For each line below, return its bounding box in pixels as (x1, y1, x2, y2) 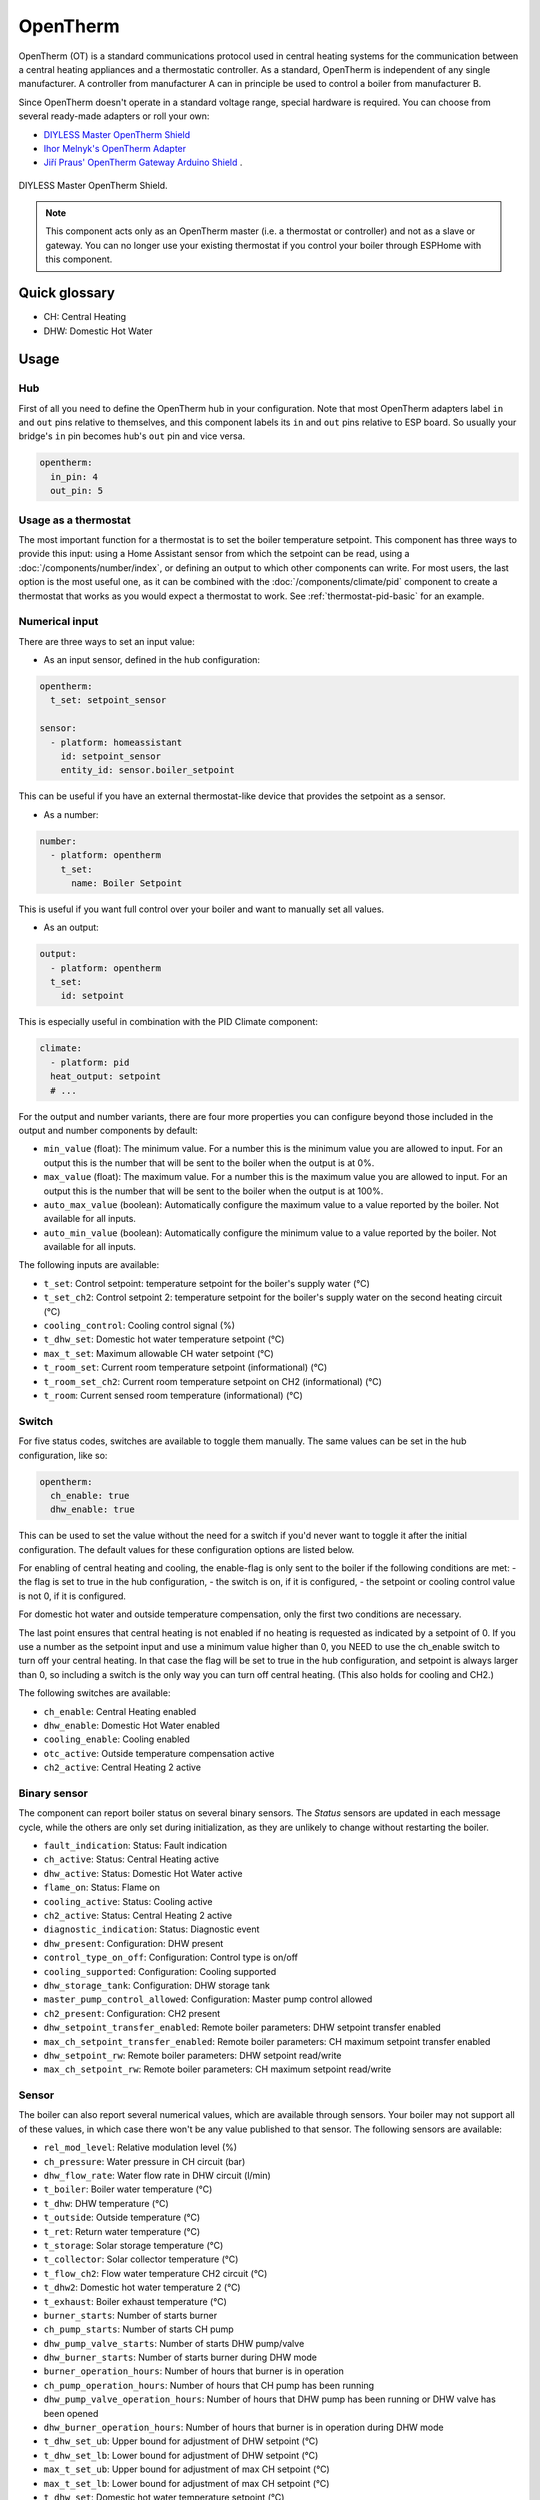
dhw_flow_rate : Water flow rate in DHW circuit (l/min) (43, 2170, 272, 2182)
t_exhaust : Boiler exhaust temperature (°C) (43, 2295, 227, 2307)
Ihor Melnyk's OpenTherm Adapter (43, 142, 187, 154)
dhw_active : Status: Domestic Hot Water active (43, 1867, 243, 1879)
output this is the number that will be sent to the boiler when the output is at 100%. (43, 1185, 384, 1197)
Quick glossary (18, 285, 115, 302)
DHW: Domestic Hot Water (43, 325, 153, 337)
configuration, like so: (18, 1449, 108, 1461)
